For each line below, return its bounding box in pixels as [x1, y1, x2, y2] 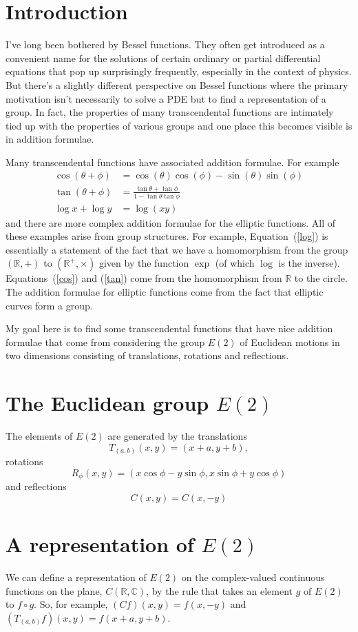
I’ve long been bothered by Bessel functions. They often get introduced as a [6, 37, 325, 52]
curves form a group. [6, 298, 93, 312]
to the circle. [294, 271, 348, 285]
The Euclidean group [6, 389, 209, 417]
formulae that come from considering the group [6, 334, 205, 349]
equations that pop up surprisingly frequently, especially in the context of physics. [6, 64, 352, 79]
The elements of [6, 429, 73, 443]
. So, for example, [34, 597, 108, 611]
